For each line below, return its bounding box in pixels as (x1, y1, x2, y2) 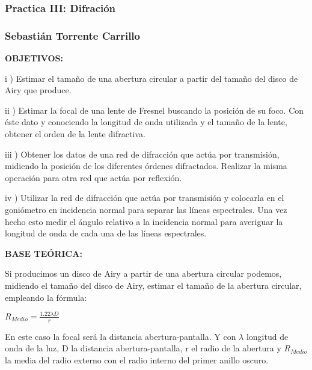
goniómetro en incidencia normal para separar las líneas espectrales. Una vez (5, 203, 287, 215)
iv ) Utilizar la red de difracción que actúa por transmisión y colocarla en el (5, 191, 284, 204)
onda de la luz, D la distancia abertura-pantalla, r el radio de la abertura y (5, 342, 281, 354)
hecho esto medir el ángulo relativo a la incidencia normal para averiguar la (5, 215, 283, 227)
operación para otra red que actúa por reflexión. (5, 171, 182, 183)
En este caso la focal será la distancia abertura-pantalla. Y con (5, 330, 236, 342)
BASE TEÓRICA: (5, 247, 82, 259)
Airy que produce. (5, 84, 72, 96)
